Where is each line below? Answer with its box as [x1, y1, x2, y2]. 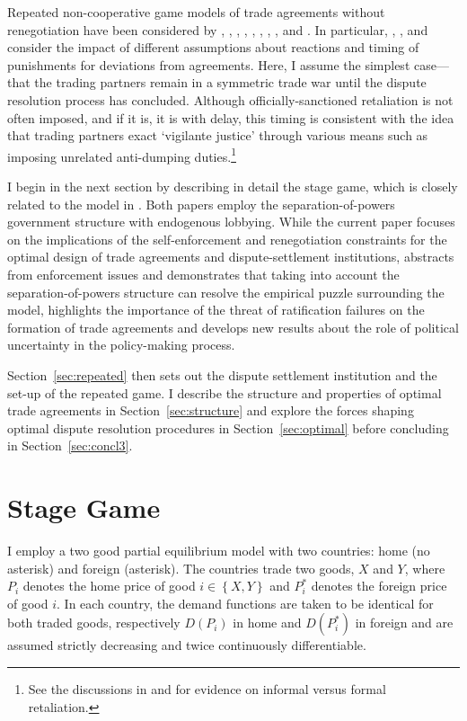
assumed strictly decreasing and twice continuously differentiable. [7, 636, 366, 654]
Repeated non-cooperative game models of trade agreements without [7, 3, 385, 21]
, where [404, 558, 445, 577]
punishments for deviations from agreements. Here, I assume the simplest [7, 55, 410, 74]
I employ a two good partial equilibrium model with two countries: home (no [7, 541, 430, 560]
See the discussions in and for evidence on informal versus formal [28, 680, 386, 698]
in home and [233, 613, 302, 632]
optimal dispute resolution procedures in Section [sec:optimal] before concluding [7, 418, 449, 437]
